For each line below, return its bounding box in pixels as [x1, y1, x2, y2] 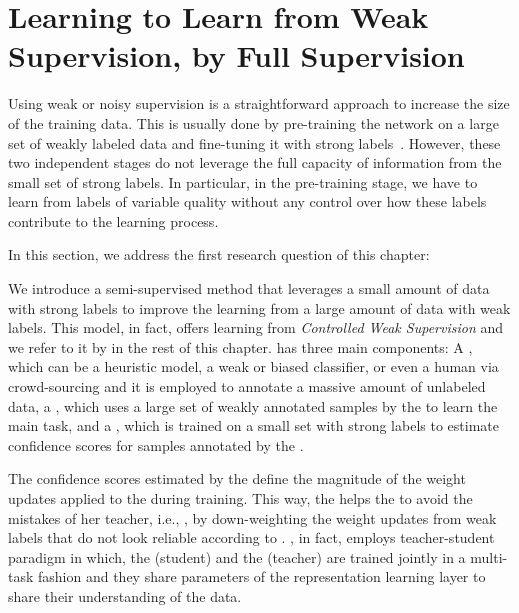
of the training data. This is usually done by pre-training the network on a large [8, 112, 499, 133]
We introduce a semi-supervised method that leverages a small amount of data [8, 278, 490, 299]
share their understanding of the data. [8, 585, 242, 606]
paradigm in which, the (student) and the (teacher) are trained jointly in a [8, 546, 466, 567]
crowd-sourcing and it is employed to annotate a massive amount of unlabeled [8, 376, 486, 397]
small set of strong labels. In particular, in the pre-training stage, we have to [8, 171, 478, 192]
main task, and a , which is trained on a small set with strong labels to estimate [8, 415, 499, 436]
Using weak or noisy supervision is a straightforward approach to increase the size [8, 93, 510, 114]
